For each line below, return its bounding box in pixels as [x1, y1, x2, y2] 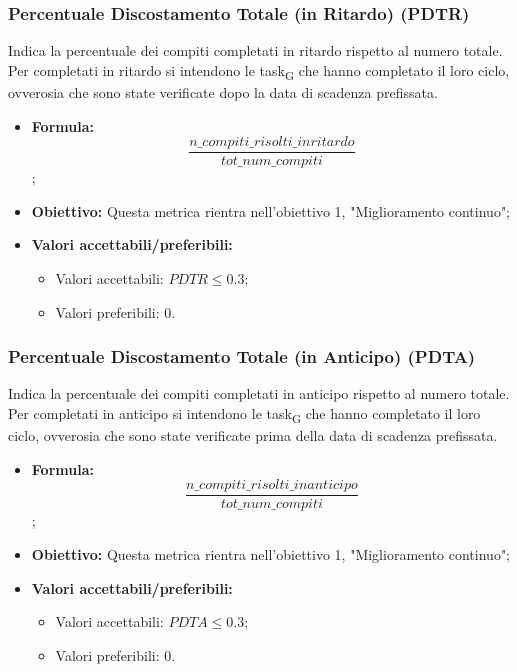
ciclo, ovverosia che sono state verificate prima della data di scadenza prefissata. [8, 425, 498, 446]
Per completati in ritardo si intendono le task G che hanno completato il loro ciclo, [8, 59, 510, 83]
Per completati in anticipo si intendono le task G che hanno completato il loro [8, 402, 481, 426]
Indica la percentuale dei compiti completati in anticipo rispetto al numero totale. [8, 383, 510, 404]
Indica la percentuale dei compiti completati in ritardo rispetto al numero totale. [8, 40, 503, 61]
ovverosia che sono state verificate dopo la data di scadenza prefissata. [8, 81, 438, 102]
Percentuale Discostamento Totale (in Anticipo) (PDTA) [8, 344, 476, 369]
